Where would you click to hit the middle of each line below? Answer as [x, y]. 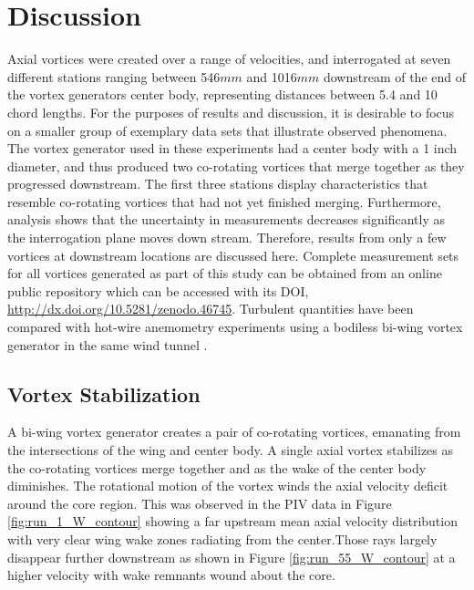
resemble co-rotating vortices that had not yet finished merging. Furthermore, [224, 201]
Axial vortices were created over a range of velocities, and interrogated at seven [229, 59]
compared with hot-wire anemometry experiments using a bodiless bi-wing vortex [235, 327]
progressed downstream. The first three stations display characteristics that [218, 184]
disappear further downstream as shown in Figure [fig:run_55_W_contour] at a [232, 557]
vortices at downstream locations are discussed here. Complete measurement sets [233, 255]
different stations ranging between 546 [114, 76]
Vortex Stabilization [104, 393]
